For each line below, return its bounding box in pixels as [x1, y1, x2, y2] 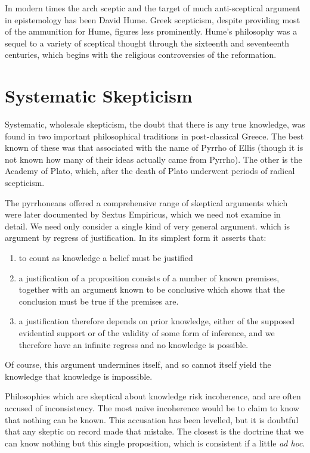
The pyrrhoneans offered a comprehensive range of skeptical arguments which [5, 196, 288, 209]
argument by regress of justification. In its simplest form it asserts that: [5, 231, 266, 244]
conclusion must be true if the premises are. [18, 294, 179, 307]
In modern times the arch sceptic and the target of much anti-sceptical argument [5, 2, 300, 14]
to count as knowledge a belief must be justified [18, 252, 193, 264]
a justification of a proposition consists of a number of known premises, [18, 271, 280, 284]
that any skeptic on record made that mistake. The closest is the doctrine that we [5, 425, 304, 438]
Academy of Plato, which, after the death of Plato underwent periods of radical [5, 165, 295, 177]
